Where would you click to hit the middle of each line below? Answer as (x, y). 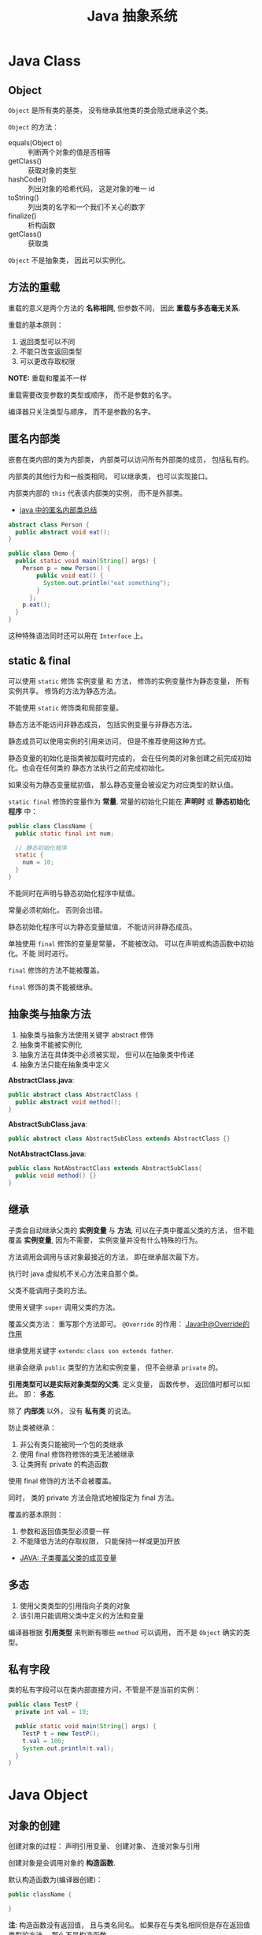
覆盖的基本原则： (36, 1514)
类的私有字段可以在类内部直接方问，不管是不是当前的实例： (105, 1689)
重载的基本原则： (36, 324)
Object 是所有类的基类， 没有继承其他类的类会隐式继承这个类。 (110, 110)
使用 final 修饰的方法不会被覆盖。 (62, 1480)
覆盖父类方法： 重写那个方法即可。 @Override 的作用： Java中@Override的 (129, 1324)
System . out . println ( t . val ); (68, 1748)
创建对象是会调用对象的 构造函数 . (62, 1863)
